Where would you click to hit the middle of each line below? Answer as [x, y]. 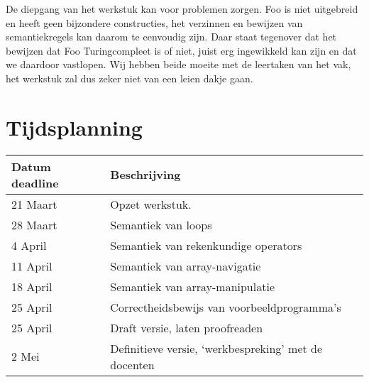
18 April [32, 286]
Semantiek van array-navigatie [186, 266]
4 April [29, 245]
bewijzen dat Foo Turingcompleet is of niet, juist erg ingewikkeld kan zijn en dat [181, 50]
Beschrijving [145, 175]
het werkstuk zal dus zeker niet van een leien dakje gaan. [130, 78]
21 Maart [34, 204]
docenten [132, 364]
